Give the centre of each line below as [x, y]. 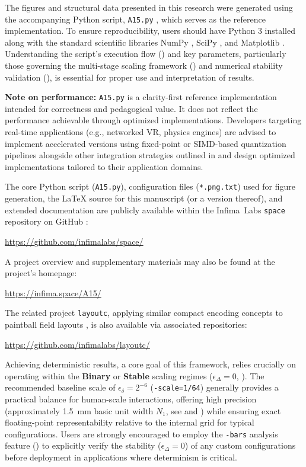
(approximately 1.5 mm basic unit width [79, 410]
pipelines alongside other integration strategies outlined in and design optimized [150, 155]
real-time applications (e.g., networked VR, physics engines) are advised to [141, 132]
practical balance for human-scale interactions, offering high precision [131, 399]
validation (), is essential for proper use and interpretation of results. [130, 77]
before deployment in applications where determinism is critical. [121, 457]
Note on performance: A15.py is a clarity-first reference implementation [141, 97]
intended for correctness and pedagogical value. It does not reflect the [131, 108]
